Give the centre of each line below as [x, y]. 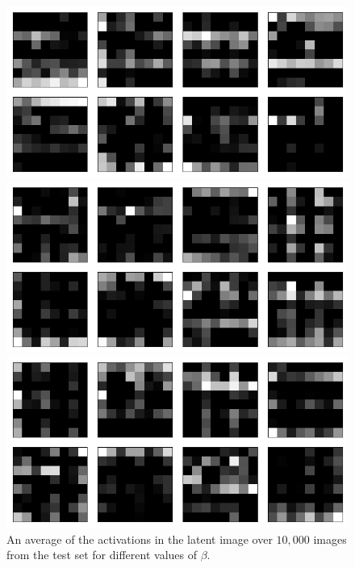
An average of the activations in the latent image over [140, 539]
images [330, 539]
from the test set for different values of [102, 555]
